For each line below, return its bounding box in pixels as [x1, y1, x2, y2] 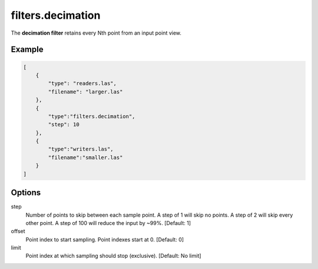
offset [11, 228, 26, 235]
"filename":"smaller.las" [48, 154, 123, 161]
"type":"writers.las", [48, 146, 114, 153]
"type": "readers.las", [48, 80, 117, 87]
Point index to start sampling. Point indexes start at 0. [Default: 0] [25, 236, 184, 243]
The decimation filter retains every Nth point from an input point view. [11, 29, 182, 36]
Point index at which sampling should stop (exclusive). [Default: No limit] [25, 253, 201, 260]
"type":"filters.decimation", [48, 113, 135, 120]
